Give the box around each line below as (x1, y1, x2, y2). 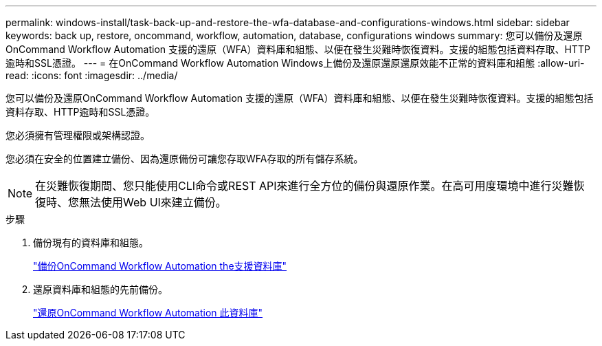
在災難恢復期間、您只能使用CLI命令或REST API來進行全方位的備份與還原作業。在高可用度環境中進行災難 (35, 179, 574, 193)
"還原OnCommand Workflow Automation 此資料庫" (33, 307, 263, 318)
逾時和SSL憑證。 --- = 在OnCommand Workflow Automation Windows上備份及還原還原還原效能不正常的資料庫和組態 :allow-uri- (5, 57, 585, 69)
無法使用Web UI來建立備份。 (79, 195, 227, 209)
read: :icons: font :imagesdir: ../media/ (5, 69, 178, 81)
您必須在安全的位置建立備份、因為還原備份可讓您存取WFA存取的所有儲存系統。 (5, 153, 364, 164)
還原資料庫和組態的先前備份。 (33, 283, 168, 295)
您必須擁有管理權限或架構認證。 (5, 129, 150, 141)
